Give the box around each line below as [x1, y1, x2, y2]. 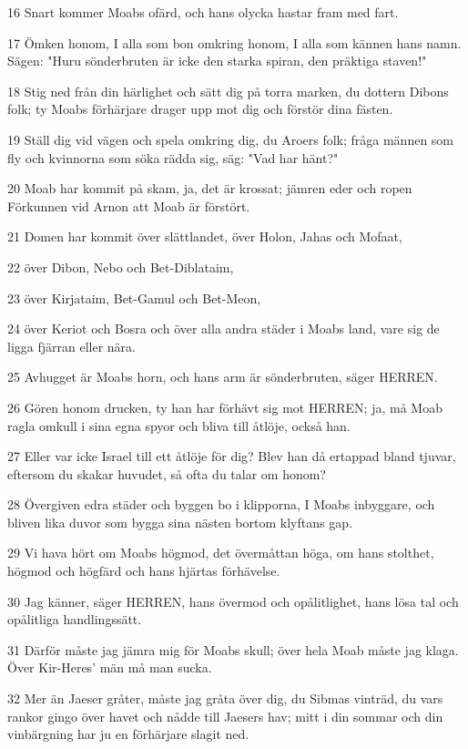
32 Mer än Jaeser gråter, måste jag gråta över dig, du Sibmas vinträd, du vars [7, 689, 443, 708]
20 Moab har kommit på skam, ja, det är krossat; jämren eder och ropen [7, 179, 412, 198]
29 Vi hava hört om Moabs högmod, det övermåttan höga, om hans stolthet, [7, 543, 434, 562]
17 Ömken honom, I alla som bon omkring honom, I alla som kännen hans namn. [7, 33, 462, 52]
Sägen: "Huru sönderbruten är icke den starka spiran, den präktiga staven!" [7, 51, 427, 70]
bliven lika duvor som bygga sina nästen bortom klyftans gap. [7, 512, 352, 531]
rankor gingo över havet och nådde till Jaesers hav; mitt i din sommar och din [7, 706, 443, 725]
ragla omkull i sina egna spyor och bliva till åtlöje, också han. [7, 416, 351, 435]
